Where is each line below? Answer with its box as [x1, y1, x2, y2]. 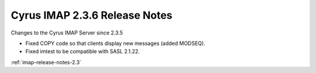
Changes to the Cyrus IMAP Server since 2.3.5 [11, 29, 123, 36]
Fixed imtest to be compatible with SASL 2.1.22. [25, 48, 140, 55]
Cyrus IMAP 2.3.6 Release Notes [11, 9, 173, 22]
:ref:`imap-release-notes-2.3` [11, 58, 82, 65]
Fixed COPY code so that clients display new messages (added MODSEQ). [25, 40, 205, 47]
